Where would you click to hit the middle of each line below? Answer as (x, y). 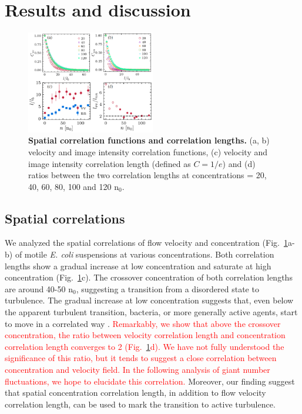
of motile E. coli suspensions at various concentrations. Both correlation (145, 254)
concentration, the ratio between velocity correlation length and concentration (145, 335)
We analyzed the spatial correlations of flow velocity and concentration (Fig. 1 (146, 243)
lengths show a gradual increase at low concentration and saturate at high (138, 266)
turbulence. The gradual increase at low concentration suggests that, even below (149, 300)
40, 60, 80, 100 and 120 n (73, 186)
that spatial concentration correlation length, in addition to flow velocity (135, 393)
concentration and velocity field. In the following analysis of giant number (137, 370)
